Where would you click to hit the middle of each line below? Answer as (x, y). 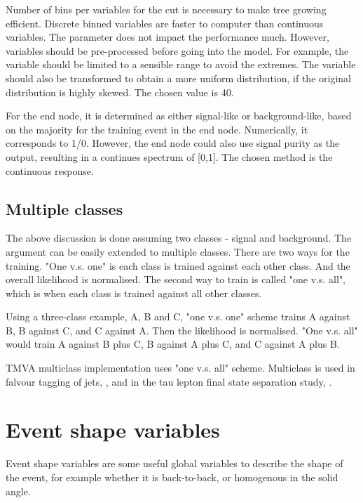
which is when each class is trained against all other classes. (134, 293)
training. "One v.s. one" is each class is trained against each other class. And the (178, 265)
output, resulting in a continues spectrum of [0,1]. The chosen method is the (169, 156)
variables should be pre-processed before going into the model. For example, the (177, 50)
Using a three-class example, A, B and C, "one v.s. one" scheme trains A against (178, 316)
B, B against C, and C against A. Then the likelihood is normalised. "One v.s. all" (182, 330)
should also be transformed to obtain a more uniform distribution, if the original (178, 78)
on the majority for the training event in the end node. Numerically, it (157, 129)
